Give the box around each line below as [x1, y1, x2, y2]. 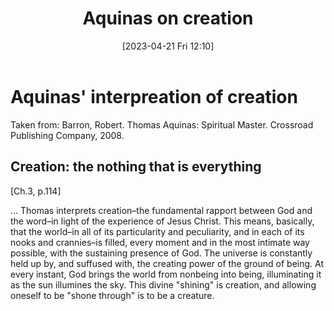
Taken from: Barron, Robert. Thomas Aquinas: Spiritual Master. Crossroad [10, 118, 314, 131]
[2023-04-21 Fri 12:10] [121, 40, 215, 52]
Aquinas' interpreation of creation [10, 85, 298, 108]
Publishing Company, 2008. [10, 129, 125, 141]
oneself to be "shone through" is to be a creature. [10, 289, 215, 301]
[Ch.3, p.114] [10, 185, 62, 197]
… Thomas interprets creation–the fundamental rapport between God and [10, 204, 313, 216]
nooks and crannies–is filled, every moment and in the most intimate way [10, 236, 310, 248]
